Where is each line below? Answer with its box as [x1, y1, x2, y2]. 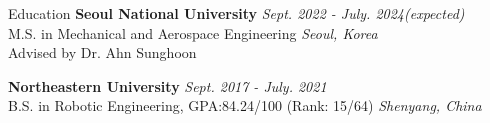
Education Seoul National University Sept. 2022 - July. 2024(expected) [8, 3, 465, 23]
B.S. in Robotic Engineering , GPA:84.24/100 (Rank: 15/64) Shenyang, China [8, 95, 482, 116]
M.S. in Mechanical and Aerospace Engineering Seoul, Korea [8, 22, 378, 43]
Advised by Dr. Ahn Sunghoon [8, 42, 197, 63]
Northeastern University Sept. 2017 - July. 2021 [8, 75, 327, 96]
